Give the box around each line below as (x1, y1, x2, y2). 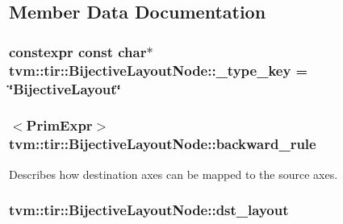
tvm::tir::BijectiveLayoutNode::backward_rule (9, 134, 316, 154)
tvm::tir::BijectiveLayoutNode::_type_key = (9, 60, 308, 80)
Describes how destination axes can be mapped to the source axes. (9, 165, 338, 182)
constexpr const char (9, 41, 147, 61)
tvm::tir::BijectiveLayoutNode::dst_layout (9, 200, 289, 220)
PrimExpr (26, 115, 93, 135)
